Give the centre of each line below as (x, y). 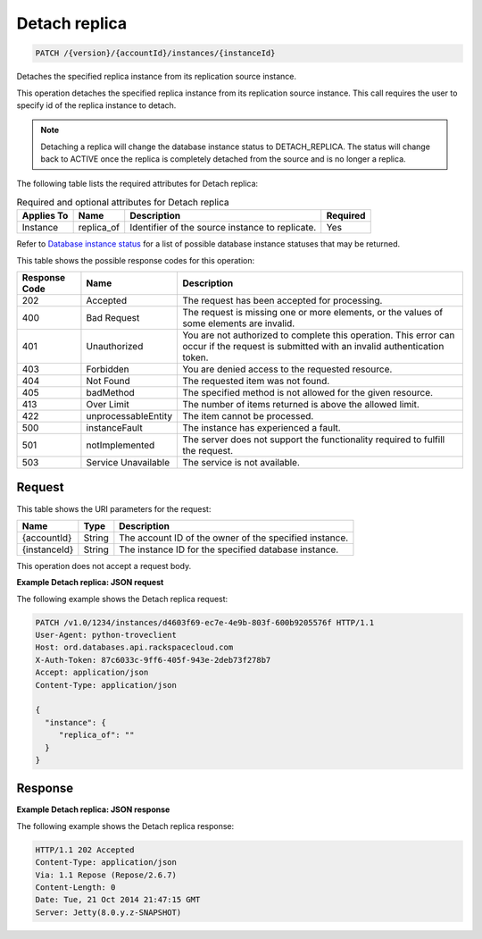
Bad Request (113, 318)
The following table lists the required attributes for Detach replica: (137, 184)
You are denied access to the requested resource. (287, 369)
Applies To (45, 216)
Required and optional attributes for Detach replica (123, 203)
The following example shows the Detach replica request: (122, 599)
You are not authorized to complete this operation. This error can (319, 335)
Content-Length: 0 (75, 888)
